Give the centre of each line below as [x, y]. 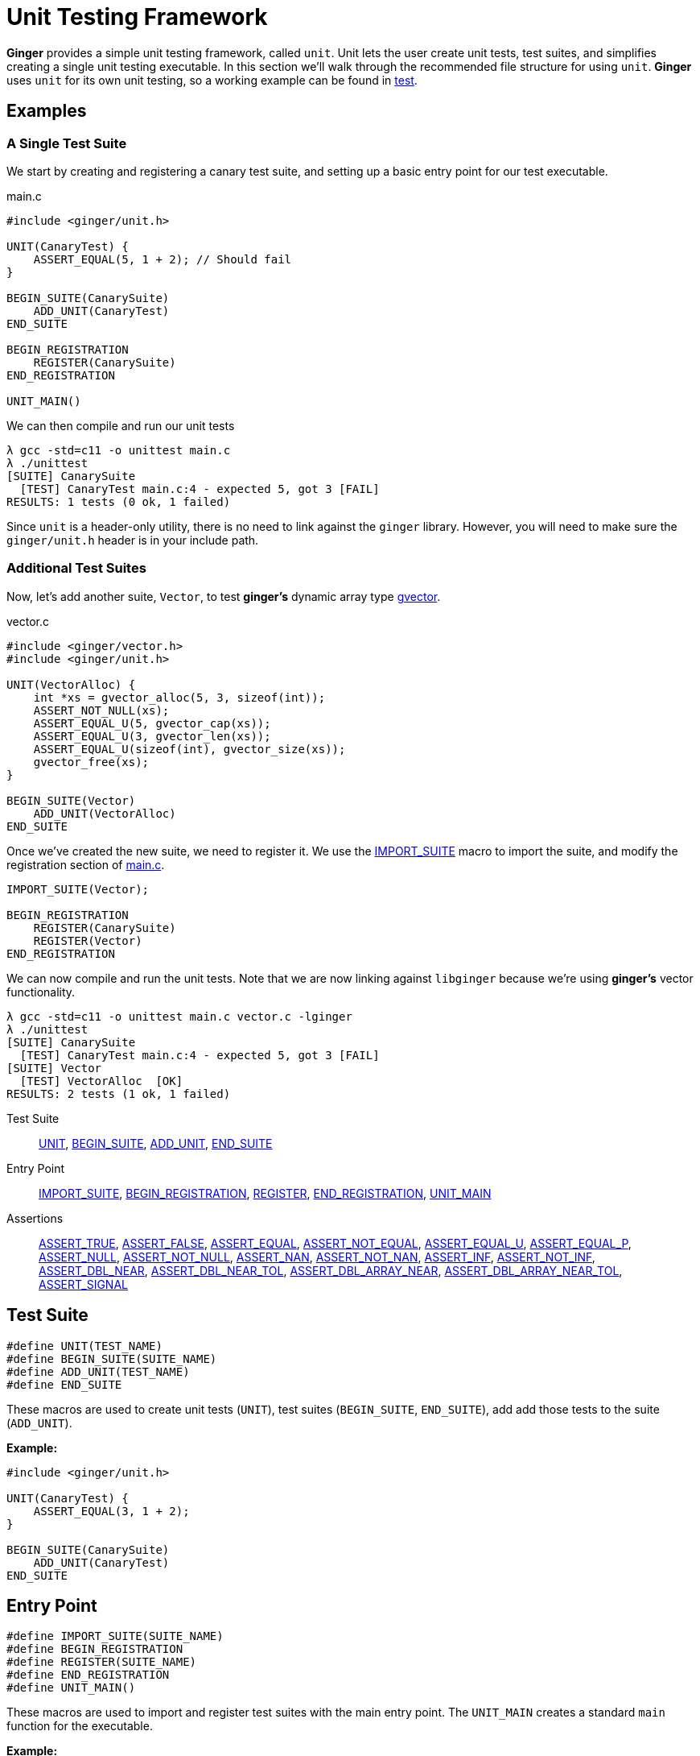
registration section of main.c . [86, 864]
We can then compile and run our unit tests [121, 425]
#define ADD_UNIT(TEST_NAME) [98, 1371]
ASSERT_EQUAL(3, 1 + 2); [111, 1511]
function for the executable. [80, 1726]
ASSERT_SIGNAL [83, 1284]
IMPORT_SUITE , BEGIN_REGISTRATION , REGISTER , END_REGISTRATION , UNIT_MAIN [265, 1193]
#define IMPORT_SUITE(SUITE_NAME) [115, 1636]
